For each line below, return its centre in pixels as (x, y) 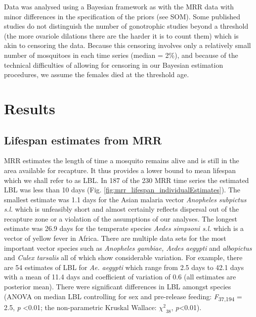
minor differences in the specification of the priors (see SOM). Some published (122, 16)
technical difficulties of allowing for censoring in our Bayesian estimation (114, 65)
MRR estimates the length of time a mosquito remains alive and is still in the (122, 160)
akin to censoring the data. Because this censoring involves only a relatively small (128, 45)
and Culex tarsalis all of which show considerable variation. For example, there (123, 257)
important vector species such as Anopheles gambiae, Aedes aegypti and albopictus (128, 248)
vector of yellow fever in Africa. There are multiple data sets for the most (115, 238)
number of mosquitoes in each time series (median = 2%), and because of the (121, 55)
